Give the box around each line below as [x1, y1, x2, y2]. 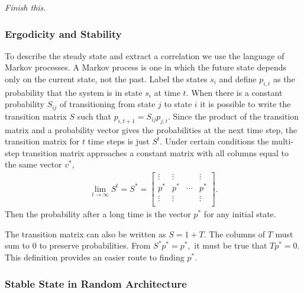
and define [219, 73, 257, 85]
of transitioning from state [60, 98, 156, 110]
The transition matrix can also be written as [5, 227, 166, 240]
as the [273, 73, 295, 85]
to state [164, 98, 192, 110]
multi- [271, 135, 294, 147]
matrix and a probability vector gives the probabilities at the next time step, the [5, 123, 297, 136]
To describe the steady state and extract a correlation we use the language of [5, 49, 284, 62]
